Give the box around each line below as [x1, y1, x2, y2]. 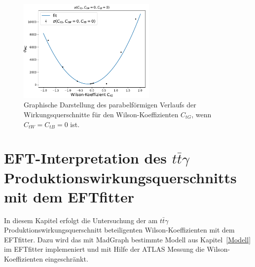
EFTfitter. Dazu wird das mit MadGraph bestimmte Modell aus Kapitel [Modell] [4, 234, 251, 244]
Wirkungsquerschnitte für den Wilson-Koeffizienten [24, 109, 179, 119]
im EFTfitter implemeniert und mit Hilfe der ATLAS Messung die [4, 244, 205, 254]
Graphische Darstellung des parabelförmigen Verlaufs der [24, 100, 196, 110]
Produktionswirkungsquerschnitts [4, 167, 237, 187]
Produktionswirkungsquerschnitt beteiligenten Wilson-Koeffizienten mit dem [4, 225, 235, 235]
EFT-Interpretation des [4, 148, 167, 168]
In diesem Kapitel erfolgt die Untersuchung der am [4, 215, 158, 225]
